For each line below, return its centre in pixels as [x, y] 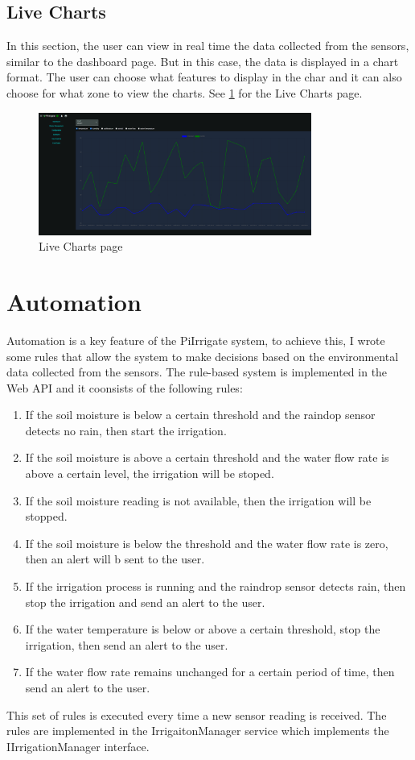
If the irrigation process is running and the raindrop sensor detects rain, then [216, 586]
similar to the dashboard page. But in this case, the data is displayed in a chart [203, 61]
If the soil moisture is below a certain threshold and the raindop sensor [200, 415]
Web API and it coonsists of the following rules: [125, 387]
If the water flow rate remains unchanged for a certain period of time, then [210, 672]
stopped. [46, 516]
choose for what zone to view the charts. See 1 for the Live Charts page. [185, 92]
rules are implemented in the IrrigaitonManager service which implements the [198, 731]
